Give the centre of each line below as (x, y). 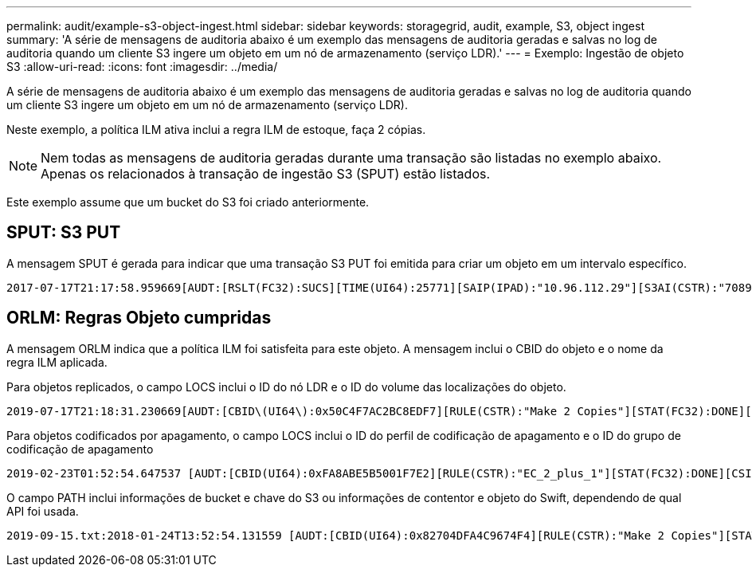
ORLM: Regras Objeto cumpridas (139, 318)
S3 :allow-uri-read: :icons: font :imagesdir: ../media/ (142, 67)
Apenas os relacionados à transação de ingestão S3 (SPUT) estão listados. (266, 174)
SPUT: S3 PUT (64, 233)
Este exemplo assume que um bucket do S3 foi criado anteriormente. (188, 202)
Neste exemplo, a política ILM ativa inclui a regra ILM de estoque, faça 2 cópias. (216, 130)
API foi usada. (43, 511)
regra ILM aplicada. (57, 362)
